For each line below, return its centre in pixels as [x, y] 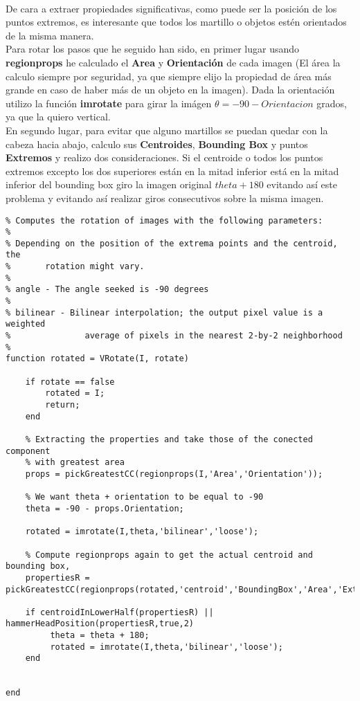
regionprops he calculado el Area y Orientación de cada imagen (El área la [173, 62]
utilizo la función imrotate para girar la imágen [109, 103]
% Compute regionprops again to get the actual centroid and [169, 555]
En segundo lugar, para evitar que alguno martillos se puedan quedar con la [167, 130]
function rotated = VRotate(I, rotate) [97, 359]
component [28, 451]
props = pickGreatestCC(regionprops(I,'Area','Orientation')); [174, 474]
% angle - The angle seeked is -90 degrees [107, 290]
